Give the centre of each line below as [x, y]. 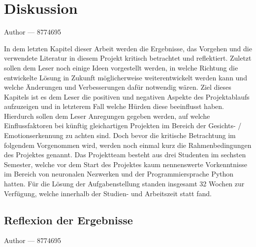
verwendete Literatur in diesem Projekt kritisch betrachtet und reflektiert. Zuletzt [128, 58]
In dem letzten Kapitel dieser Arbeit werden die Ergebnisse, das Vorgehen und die [128, 48]
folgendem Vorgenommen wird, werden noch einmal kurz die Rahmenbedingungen [128, 145]
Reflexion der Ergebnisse [68, 220]
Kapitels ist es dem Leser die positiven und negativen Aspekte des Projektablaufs [127, 96]
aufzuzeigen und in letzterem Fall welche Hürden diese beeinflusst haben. [114, 106]
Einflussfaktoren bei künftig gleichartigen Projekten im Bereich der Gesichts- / [123, 125]
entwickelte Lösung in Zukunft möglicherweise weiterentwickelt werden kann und [126, 77]
